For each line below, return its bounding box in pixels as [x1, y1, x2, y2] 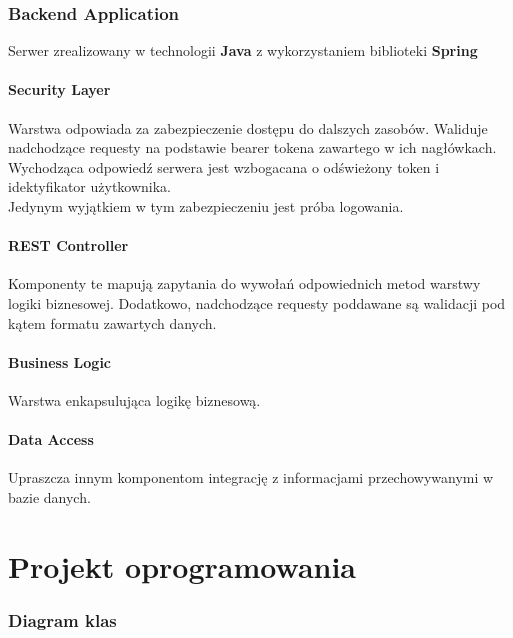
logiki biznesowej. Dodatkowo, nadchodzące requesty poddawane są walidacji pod [8, 292, 506, 313]
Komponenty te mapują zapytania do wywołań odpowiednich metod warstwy [8, 273, 481, 294]
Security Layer [8, 79, 111, 100]
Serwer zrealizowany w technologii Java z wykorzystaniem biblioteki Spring [8, 40, 478, 61]
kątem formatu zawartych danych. [8, 312, 217, 333]
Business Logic [8, 351, 112, 372]
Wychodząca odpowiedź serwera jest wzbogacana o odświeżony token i [8, 156, 440, 177]
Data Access [8, 429, 94, 450]
